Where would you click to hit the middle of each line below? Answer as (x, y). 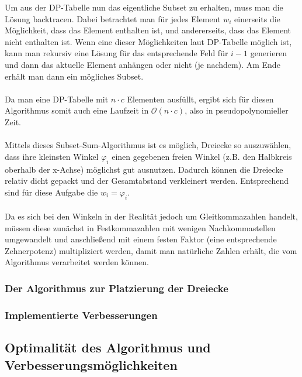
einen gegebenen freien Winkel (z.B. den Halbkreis (202, 156)
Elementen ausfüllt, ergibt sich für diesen (200, 99)
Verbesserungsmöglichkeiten (91, 364)
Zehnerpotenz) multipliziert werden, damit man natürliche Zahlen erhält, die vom (151, 250)
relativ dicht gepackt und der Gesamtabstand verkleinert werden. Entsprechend (147, 181)
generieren (269, 53)
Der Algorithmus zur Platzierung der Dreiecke (117, 288)
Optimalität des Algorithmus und (108, 347)
